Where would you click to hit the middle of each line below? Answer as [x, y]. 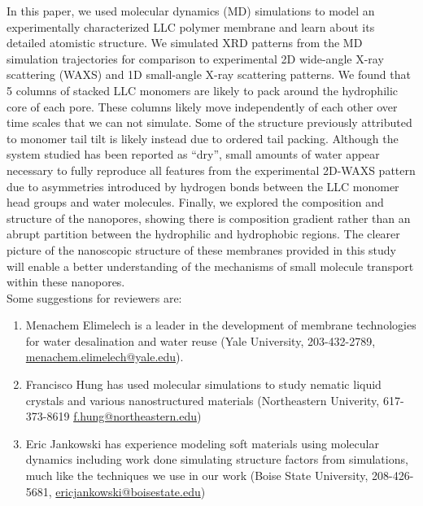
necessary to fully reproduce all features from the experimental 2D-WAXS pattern [211, 170]
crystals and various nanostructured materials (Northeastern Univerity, [203, 400]
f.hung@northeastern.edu [135, 416]
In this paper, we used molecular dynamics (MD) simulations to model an [191, 11]
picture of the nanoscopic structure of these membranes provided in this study [201, 249]
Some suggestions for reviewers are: [94, 297]
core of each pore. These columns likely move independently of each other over [202, 106]
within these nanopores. [66, 282]
